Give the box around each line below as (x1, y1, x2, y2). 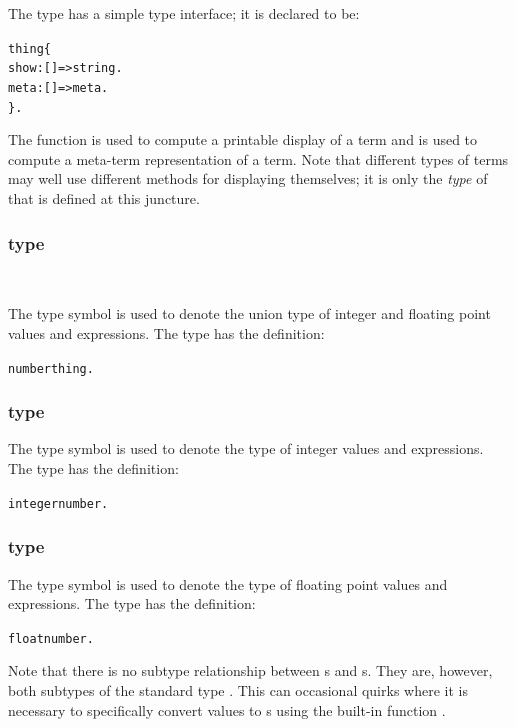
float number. (8, 631, 94, 646)
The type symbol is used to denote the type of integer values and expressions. (8, 438, 484, 459)
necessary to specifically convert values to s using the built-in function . (8, 699, 446, 720)
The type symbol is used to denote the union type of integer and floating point (8, 303, 491, 324)
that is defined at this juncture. (8, 188, 200, 208)
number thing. (8, 361, 94, 376)
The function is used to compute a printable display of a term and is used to (8, 129, 478, 150)
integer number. (8, 496, 109, 511)
